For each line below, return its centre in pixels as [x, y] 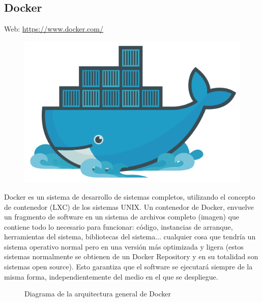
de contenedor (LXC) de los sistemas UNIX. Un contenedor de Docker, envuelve [129, 207]
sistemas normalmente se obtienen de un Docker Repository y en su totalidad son [131, 256]
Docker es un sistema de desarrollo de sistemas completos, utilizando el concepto [130, 196]
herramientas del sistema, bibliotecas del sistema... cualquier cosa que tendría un [130, 237]
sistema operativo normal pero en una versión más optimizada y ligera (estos [124, 246]
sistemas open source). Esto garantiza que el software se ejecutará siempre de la [128, 267]
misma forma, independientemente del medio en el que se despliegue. [111, 276]
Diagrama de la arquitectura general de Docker [98, 294]
